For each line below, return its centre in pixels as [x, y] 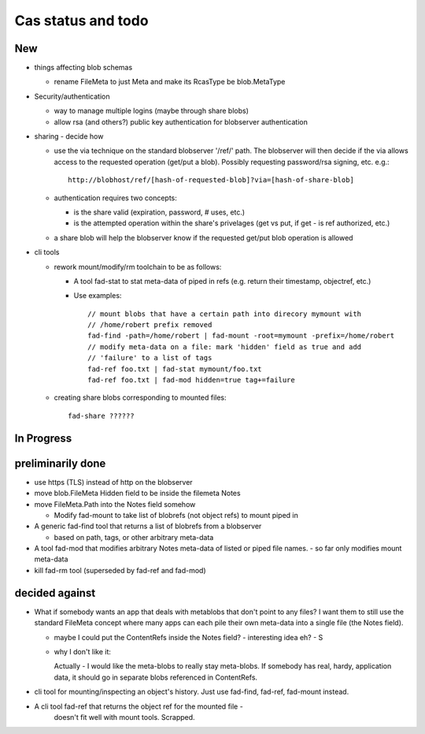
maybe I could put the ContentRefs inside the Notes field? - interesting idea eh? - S [188, 637]
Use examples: [98, 296]
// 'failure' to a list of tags [150, 358]
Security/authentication [72, 96]
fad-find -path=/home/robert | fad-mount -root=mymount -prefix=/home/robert [241, 336]
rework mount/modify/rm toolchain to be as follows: [138, 266]
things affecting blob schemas [83, 68]
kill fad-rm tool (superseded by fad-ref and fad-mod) [120, 570]
